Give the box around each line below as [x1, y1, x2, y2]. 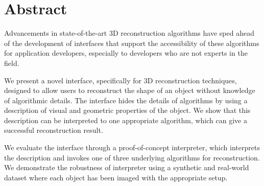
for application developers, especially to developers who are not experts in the [4, 48, 248, 58]
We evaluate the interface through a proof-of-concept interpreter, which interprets [4, 142, 260, 153]
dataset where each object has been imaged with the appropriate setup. [4, 172, 228, 182]
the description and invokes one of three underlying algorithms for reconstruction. [4, 152, 260, 162]
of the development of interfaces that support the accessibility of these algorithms [4, 37, 259, 48]
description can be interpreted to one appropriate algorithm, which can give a [4, 114, 247, 125]
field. [4, 57, 19, 68]
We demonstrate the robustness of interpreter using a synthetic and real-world [4, 162, 249, 173]
